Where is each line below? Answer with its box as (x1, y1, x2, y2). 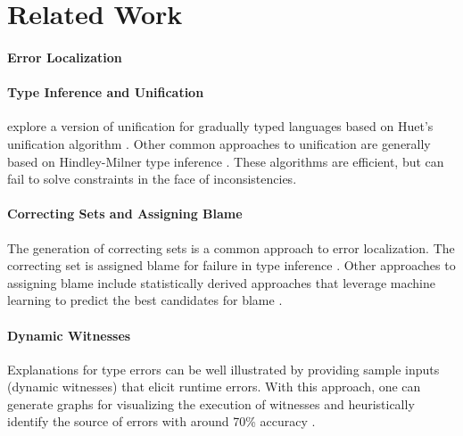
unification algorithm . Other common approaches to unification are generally (7, 134, 431, 152)
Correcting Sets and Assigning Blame (7, 204, 243, 223)
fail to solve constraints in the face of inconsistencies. (7, 169, 297, 188)
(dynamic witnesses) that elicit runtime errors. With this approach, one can (7, 377, 421, 396)
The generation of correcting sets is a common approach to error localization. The (7, 238, 455, 257)
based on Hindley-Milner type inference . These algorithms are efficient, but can (7, 152, 444, 170)
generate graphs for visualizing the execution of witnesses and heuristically (7, 394, 415, 413)
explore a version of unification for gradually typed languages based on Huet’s (7, 117, 434, 136)
